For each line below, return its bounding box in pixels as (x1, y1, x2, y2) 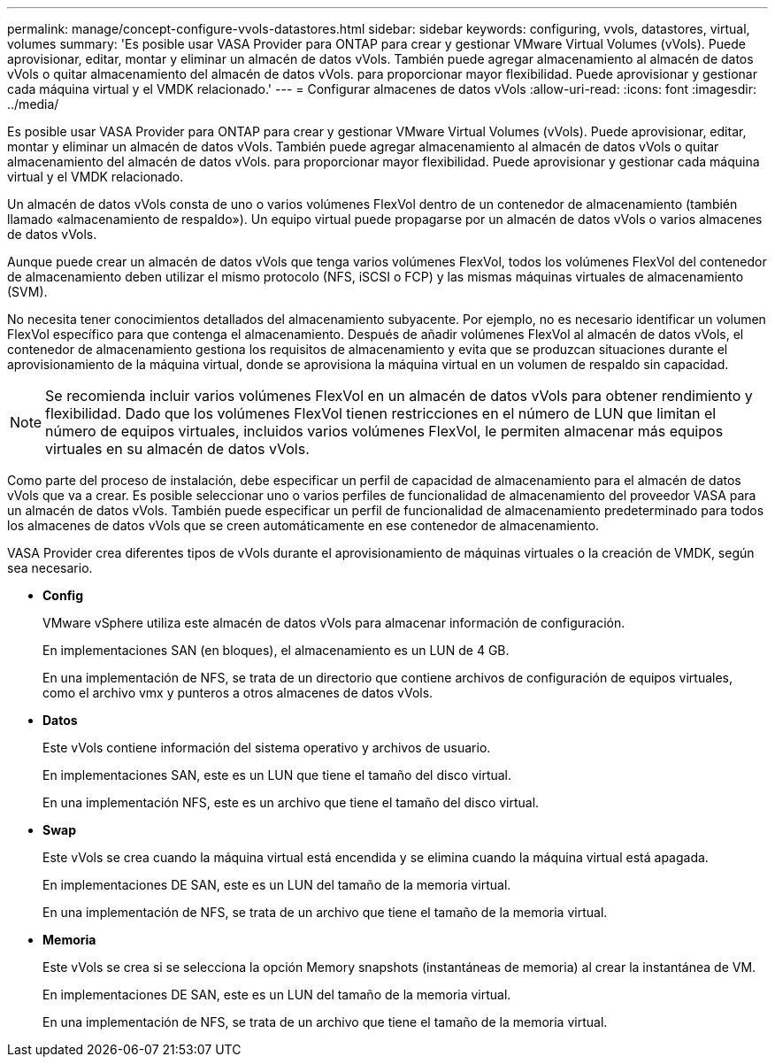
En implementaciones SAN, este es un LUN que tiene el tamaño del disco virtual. (42, 767, 512, 783)
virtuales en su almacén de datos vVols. (45, 440, 310, 458)
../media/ (7, 96, 59, 112)
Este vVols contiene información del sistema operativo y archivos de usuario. (42, 740, 491, 755)
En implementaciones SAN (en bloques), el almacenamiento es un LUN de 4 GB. (42, 643, 510, 658)
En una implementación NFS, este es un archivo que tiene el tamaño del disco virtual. (42, 795, 540, 810)
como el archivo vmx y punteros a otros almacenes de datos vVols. (42, 685, 434, 700)
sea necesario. (7, 560, 93, 575)
